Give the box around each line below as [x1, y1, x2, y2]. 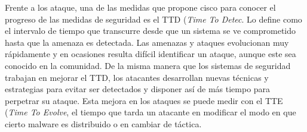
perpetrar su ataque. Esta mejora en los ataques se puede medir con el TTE [5, 94, 283, 106]
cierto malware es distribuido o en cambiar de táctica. [5, 117, 202, 130]
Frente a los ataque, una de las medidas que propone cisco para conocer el [5, 1, 276, 13]
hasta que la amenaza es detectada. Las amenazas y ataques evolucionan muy [5, 36, 289, 48]
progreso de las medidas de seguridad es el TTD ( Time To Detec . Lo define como [5, 12, 302, 25]
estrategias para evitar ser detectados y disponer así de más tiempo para [5, 83, 271, 95]
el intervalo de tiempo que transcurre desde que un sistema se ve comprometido [5, 24, 296, 37]
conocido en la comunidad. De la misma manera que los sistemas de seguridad [5, 59, 291, 71]
